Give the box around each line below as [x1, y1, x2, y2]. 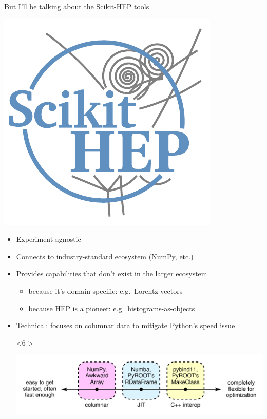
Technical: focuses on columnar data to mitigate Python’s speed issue [16, 320, 235, 331]
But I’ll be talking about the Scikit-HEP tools [4, 1, 149, 11]
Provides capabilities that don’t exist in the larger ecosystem [16, 268, 207, 279]
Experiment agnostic [16, 234, 81, 244]
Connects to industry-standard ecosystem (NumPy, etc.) [16, 251, 194, 261]
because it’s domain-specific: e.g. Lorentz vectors [28, 285, 183, 296]
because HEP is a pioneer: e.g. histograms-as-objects [28, 302, 195, 313]
